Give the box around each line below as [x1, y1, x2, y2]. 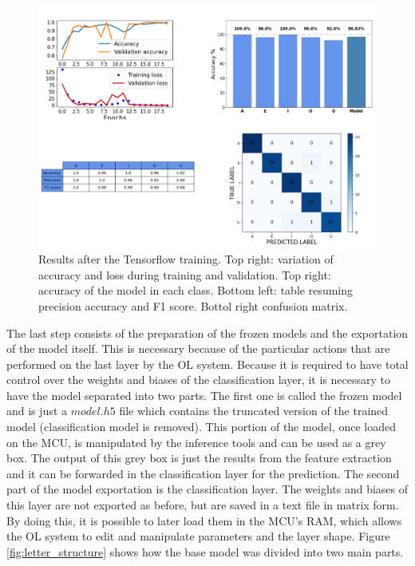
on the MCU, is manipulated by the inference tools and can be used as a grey [6, 433, 386, 450]
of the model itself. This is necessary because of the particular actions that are [6, 340, 390, 357]
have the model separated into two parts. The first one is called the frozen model [6, 386, 402, 403]
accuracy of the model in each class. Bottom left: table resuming [38, 282, 354, 299]
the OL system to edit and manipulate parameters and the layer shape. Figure [6, 528, 390, 544]
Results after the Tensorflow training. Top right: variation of [38, 251, 334, 267]
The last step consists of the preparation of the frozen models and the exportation [6, 324, 409, 341]
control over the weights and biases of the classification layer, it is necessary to [6, 371, 390, 388]
